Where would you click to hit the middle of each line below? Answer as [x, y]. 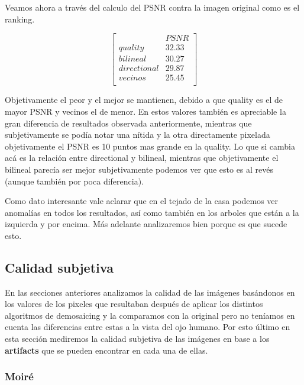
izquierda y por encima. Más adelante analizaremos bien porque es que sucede [146, 224]
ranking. [20, 19]
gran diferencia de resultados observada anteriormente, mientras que [128, 123]
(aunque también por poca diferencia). [75, 181]
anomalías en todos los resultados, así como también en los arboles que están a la [152, 212]
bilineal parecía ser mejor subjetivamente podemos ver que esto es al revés [139, 169]
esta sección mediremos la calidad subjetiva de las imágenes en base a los [137, 339]
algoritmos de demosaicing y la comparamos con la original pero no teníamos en [150, 315]
